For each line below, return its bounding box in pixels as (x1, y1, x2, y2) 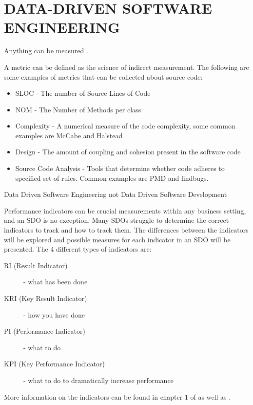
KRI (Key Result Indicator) (4, 293, 87, 303)
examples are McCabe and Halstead (15, 130, 123, 140)
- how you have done (23, 309, 85, 320)
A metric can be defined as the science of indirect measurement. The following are (4, 62, 249, 72)
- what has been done (23, 277, 88, 287)
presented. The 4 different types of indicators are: (4, 244, 152, 254)
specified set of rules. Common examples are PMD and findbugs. (15, 172, 209, 183)
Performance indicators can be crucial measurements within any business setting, (4, 205, 246, 215)
